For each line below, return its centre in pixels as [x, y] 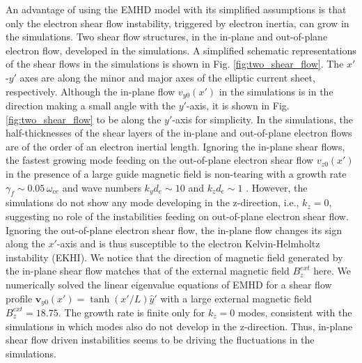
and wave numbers [102, 187]
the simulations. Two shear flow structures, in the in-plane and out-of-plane [167, 37]
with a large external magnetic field [236, 298]
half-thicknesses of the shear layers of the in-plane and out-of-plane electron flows [179, 133]
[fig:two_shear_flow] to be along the [84, 119]
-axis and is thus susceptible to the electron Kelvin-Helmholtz [188, 244]
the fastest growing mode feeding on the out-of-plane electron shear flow [160, 160]
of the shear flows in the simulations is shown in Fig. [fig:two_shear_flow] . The [175, 64]
